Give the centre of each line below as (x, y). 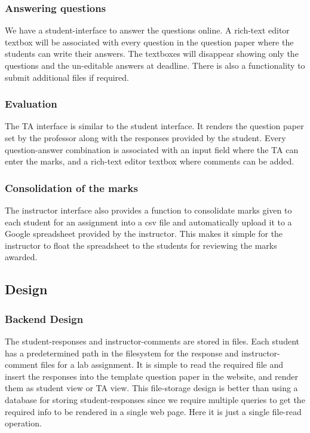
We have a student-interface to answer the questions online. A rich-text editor (147, 30)
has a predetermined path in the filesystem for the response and (122, 353)
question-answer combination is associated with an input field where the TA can (152, 149)
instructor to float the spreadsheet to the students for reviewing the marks (141, 245)
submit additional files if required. (67, 77)
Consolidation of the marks (71, 187)
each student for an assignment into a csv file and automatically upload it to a (148, 222)
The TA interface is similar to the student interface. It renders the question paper (154, 126)
